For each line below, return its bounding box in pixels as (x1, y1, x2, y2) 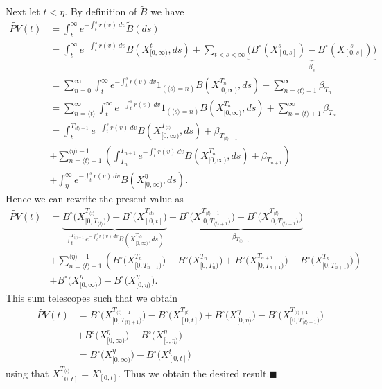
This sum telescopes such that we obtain (6, 291, 178, 305)
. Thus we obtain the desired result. (118, 366, 270, 381)
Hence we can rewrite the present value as (6, 191, 184, 206)
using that (6, 366, 49, 381)
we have (150, 4, 184, 19)
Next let (6, 4, 40, 19)
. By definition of (64, 4, 137, 19)
